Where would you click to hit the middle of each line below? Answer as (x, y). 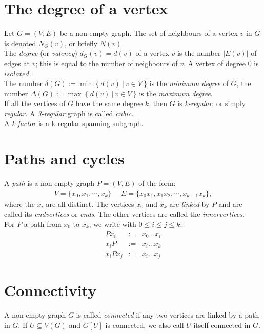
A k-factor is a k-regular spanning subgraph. (74, 123)
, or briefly (81, 43)
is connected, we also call (145, 325)
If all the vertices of (35, 103)
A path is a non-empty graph (49, 183)
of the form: (157, 183)
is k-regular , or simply (212, 103)
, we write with (113, 224)
